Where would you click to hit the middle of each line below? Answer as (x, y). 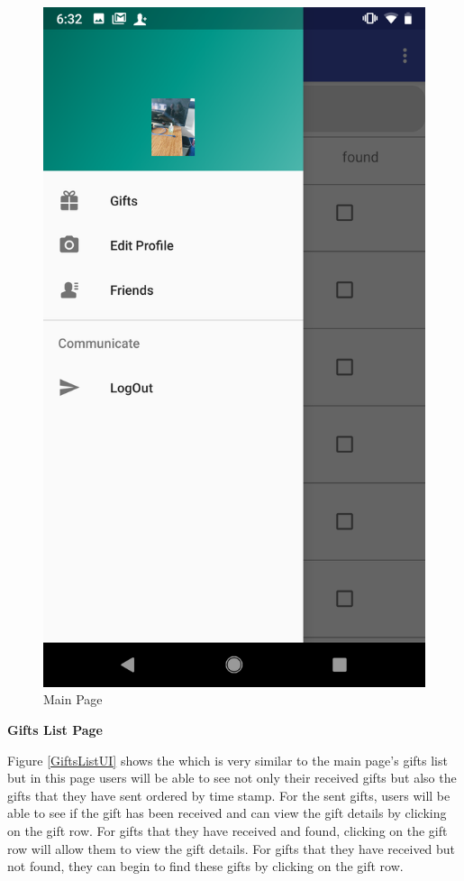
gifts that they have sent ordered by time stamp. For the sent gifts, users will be (229, 795)
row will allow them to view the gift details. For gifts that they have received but (232, 848)
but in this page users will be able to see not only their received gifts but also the (232, 778)
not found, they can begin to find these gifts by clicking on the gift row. (205, 866)
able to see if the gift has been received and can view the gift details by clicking (227, 813)
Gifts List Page (55, 729)
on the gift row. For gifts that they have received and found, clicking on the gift (227, 830)
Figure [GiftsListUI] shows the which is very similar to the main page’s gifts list (227, 760)
